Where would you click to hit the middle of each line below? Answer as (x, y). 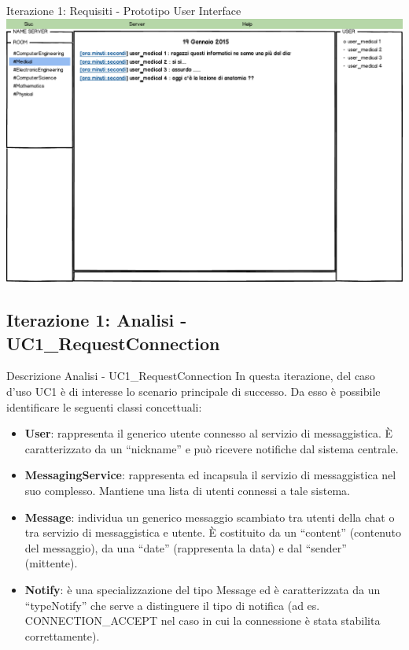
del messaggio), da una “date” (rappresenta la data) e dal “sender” (186, 547)
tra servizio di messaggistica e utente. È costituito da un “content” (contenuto (213, 532)
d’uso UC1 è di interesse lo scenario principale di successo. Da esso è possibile (193, 391)
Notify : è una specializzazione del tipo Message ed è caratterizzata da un (203, 589)
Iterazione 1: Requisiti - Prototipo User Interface (124, 10)
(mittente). (51, 563)
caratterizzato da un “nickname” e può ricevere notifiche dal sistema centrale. (212, 448)
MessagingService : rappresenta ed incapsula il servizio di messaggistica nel (210, 475)
